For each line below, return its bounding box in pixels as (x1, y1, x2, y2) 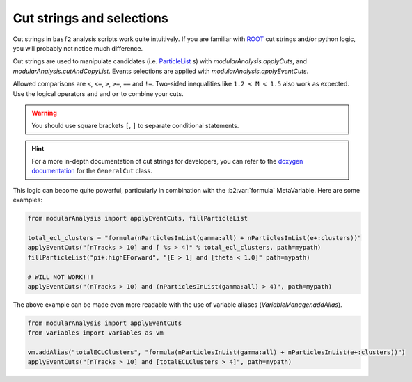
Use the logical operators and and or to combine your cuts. (13, 89, 184, 97)
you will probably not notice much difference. (13, 44, 143, 52)
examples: (13, 196, 43, 205)
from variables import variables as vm (27, 329, 164, 337)
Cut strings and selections (13, 10, 168, 26)
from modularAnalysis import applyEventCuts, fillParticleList (27, 214, 248, 223)
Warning (31, 109, 57, 117)
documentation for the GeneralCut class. (31, 167, 152, 175)
